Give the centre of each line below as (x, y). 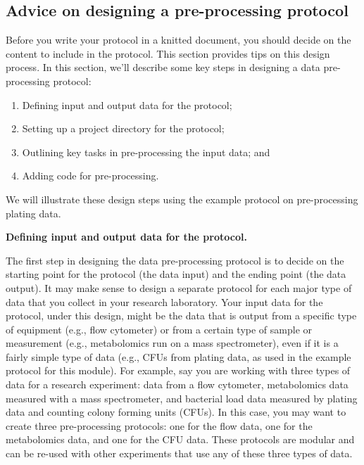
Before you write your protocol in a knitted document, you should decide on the (178, 40)
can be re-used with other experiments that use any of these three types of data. (179, 453)
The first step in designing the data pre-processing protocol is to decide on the (175, 260)
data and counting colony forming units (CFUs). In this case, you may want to (176, 412)
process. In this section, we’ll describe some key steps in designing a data (163, 67)
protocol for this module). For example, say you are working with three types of (178, 370)
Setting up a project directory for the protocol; (123, 128)
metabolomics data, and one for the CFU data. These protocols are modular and (180, 439)
